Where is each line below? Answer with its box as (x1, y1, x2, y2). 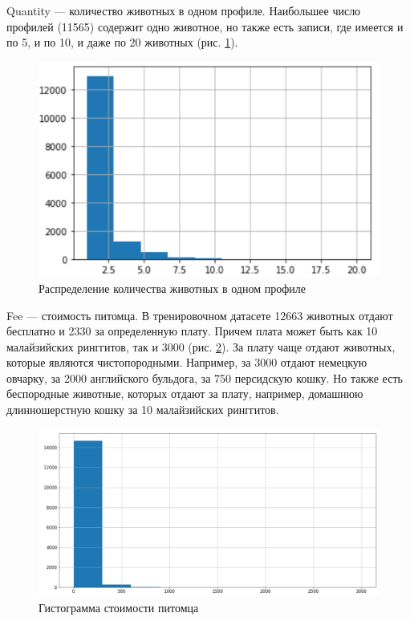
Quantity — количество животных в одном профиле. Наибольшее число (6, 2, 361, 18)
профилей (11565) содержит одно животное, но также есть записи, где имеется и (6, 18, 404, 34)
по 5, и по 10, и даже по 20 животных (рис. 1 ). (6, 34, 238, 51)
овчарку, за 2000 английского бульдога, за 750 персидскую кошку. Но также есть (6, 369, 403, 386)
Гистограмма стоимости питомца (39, 599, 199, 615)
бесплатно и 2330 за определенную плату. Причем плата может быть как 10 (6, 323, 378, 339)
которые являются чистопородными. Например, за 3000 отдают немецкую (6, 354, 367, 371)
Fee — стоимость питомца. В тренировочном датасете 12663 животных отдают (6, 306, 393, 323)
